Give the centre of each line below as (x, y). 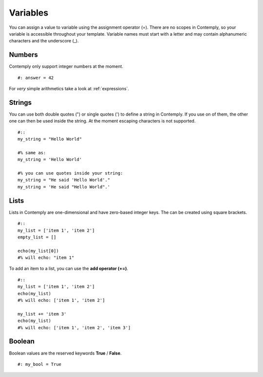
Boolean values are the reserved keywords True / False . (65, 353)
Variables (29, 13)
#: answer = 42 (36, 78)
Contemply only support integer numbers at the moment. (66, 66)
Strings (20, 102)
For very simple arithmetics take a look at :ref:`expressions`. (69, 89)
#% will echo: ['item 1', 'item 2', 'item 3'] (74, 327)
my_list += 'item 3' (42, 314)
